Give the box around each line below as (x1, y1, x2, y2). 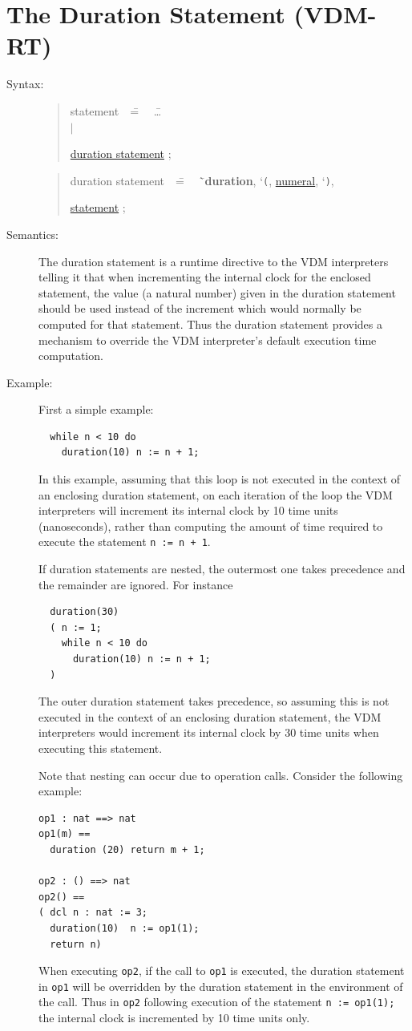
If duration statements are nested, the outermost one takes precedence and (38, 560, 406, 577)
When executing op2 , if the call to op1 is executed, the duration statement (38, 962, 405, 979)
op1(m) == (38, 828, 91, 840)
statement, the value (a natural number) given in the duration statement (38, 284, 396, 301)
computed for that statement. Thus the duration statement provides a (38, 315, 382, 332)
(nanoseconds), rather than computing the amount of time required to (38, 517, 383, 534)
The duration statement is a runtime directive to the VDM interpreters (38, 253, 389, 269)
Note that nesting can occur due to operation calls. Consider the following (38, 766, 403, 783)
